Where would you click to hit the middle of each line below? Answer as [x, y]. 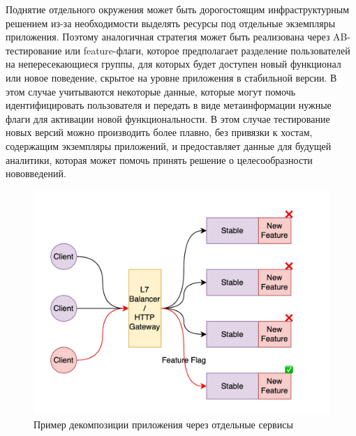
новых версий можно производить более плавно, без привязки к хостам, [159, 132]
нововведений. [36, 173]
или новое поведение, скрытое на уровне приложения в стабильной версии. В [171, 77]
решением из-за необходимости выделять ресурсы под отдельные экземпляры [171, 23]
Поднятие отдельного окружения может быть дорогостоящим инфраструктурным [178, 9]
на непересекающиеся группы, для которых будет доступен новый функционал [173, 64]
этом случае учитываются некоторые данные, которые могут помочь [151, 91]
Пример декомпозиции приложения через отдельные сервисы [163, 424]
